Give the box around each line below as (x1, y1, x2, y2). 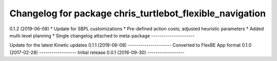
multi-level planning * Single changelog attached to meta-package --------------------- (9, 32, 195, 38)
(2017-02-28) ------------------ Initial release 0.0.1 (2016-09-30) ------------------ (9, 49, 185, 55)
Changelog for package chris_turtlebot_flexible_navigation (9, 8, 266, 19)
